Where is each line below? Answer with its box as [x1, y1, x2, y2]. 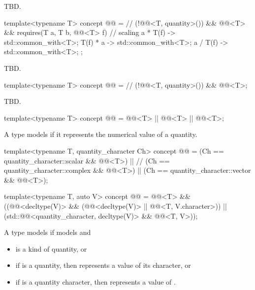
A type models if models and [4, 227, 91, 237]
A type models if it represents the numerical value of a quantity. [4, 129, 197, 139]
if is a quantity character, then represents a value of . [15, 276, 176, 287]
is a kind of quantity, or [15, 243, 87, 254]
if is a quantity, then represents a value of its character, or [15, 260, 191, 270]
